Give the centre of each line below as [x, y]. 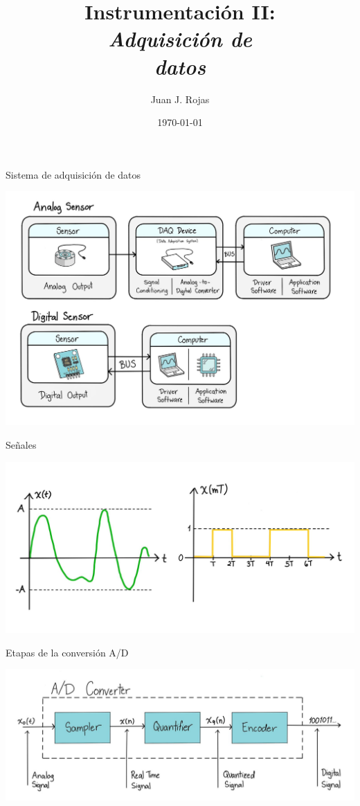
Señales [21, 445]
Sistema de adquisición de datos [73, 174]
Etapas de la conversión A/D [67, 652]
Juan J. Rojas [180, 99]
